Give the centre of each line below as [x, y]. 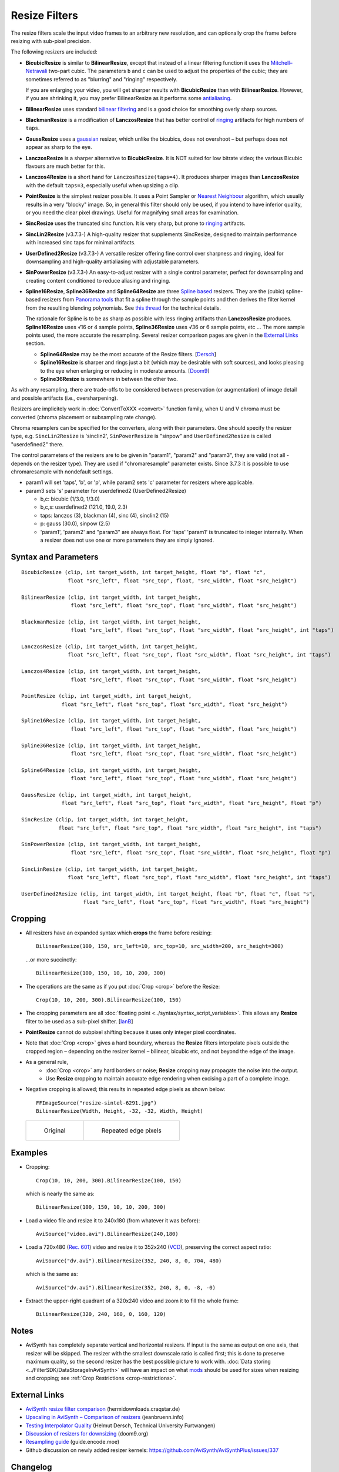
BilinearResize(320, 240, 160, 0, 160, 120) [101, 1314]
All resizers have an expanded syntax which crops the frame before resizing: [119, 933]
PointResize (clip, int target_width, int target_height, [107, 696]
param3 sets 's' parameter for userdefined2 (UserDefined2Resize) [106, 490]
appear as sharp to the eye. [59, 147]
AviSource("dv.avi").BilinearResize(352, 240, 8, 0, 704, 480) [129, 1261]
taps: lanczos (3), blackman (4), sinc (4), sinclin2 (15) [105, 515]
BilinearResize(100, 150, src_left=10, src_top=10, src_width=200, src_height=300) [160, 946]
